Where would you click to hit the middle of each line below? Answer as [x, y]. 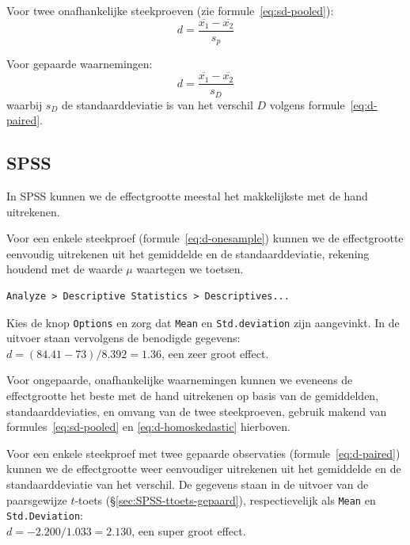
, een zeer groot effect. [215, 353]
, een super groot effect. [189, 530]
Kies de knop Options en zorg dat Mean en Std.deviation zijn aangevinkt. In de [203, 322]
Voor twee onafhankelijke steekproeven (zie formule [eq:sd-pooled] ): [170, 10]
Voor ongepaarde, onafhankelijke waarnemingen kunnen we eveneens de [180, 380]
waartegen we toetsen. [190, 269]
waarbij [25, 104]
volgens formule [307, 104]
